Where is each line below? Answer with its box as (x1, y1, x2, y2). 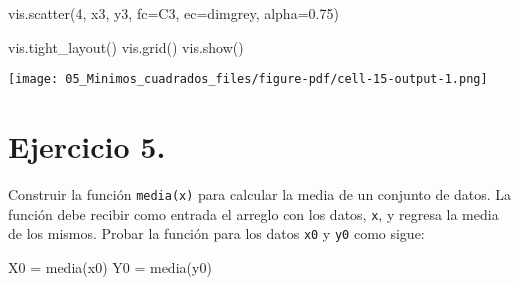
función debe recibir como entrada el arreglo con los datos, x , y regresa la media (8, 203, 499, 224)
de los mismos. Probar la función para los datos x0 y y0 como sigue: (8, 223, 425, 244)
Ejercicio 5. (8, 126, 166, 167)
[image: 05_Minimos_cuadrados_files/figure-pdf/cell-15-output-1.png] (8, 72, 488, 87)
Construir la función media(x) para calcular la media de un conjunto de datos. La (8, 183, 512, 204)
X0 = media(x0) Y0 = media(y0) (8, 256, 212, 277)
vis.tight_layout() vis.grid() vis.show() (8, 36, 244, 57)
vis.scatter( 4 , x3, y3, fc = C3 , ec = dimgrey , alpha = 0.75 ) (8, 3, 339, 23)
